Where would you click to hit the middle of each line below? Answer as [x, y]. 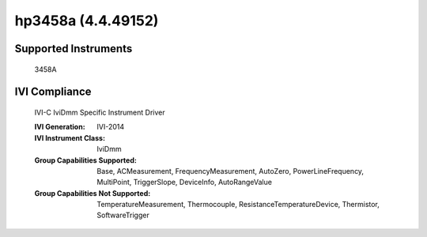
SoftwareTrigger [123, 215]
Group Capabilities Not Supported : [93, 193]
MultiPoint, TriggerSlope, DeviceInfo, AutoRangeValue [185, 182]
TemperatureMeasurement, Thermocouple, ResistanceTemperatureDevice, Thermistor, [238, 205]
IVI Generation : [60, 127]
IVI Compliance [53, 92]
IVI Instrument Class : [70, 137]
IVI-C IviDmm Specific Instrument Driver [100, 112]
